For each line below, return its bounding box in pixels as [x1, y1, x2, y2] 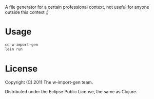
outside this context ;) [5, 9, 49, 15]
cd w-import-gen [5, 42, 38, 47]
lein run [5, 47, 23, 51]
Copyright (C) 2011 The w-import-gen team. [5, 79, 94, 85]
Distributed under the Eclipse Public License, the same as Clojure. [5, 88, 137, 94]
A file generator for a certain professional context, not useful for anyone [5, 4, 150, 10]
